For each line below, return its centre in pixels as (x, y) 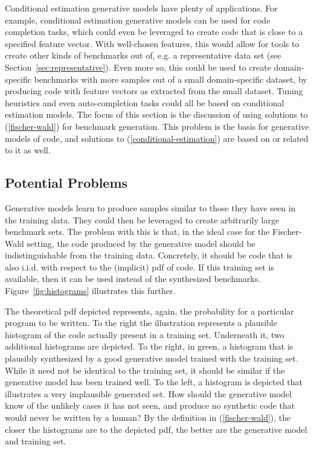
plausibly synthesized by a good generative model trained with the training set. (152, 358)
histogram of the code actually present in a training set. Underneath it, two (145, 334)
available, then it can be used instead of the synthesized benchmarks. (133, 279)
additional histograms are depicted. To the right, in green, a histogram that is (149, 346)
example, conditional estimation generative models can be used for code (138, 20)
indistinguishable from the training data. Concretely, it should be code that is (149, 255)
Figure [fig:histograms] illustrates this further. (90, 291)
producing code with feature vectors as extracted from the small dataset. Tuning (154, 91)
